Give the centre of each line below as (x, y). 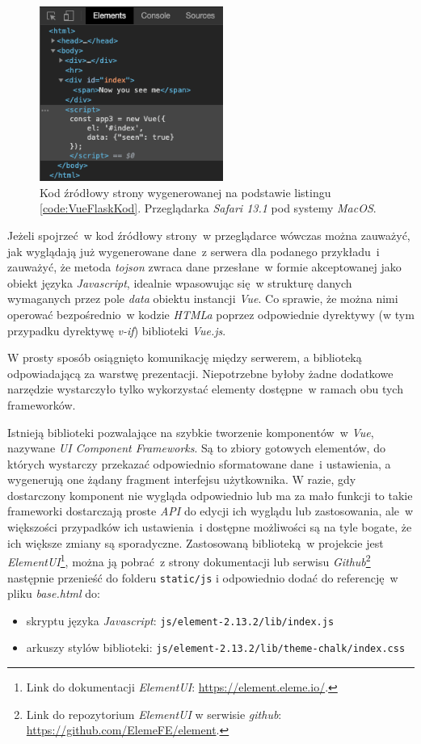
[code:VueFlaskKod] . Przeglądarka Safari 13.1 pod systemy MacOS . (208, 208)
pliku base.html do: (54, 593)
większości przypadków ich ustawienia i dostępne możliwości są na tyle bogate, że (210, 527)
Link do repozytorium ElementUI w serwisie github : (154, 714)
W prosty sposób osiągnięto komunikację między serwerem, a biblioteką (185, 357)
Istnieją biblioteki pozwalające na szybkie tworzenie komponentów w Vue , (191, 432)
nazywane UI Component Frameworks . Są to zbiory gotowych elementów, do (196, 448)
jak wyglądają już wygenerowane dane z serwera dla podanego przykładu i (194, 251)
